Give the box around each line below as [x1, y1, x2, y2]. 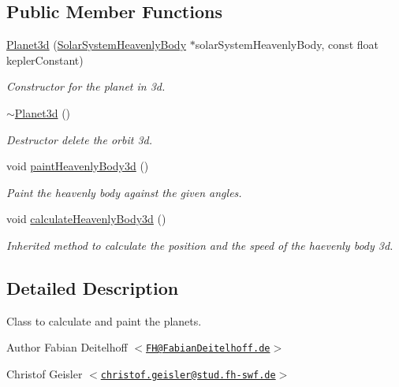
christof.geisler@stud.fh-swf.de [100, 370, 276, 381]
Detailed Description [6, 275, 179, 300]
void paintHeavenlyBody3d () [6, 158, 149, 174]
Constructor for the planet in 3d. [6, 78, 166, 95]
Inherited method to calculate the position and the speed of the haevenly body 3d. [6, 236, 393, 253]
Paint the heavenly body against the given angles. [6, 184, 242, 200]
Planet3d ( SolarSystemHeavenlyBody [6, 36, 187, 53]
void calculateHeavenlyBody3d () [6, 210, 166, 227]
